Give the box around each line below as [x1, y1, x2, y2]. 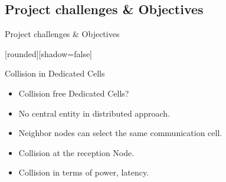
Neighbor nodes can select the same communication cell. [18, 127, 222, 139]
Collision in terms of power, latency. [18, 166, 149, 178]
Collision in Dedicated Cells [5, 67, 105, 80]
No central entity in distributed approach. [18, 107, 170, 119]
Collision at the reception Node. [18, 146, 135, 158]
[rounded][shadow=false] [5, 47, 93, 59]
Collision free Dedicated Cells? [18, 87, 129, 99]
